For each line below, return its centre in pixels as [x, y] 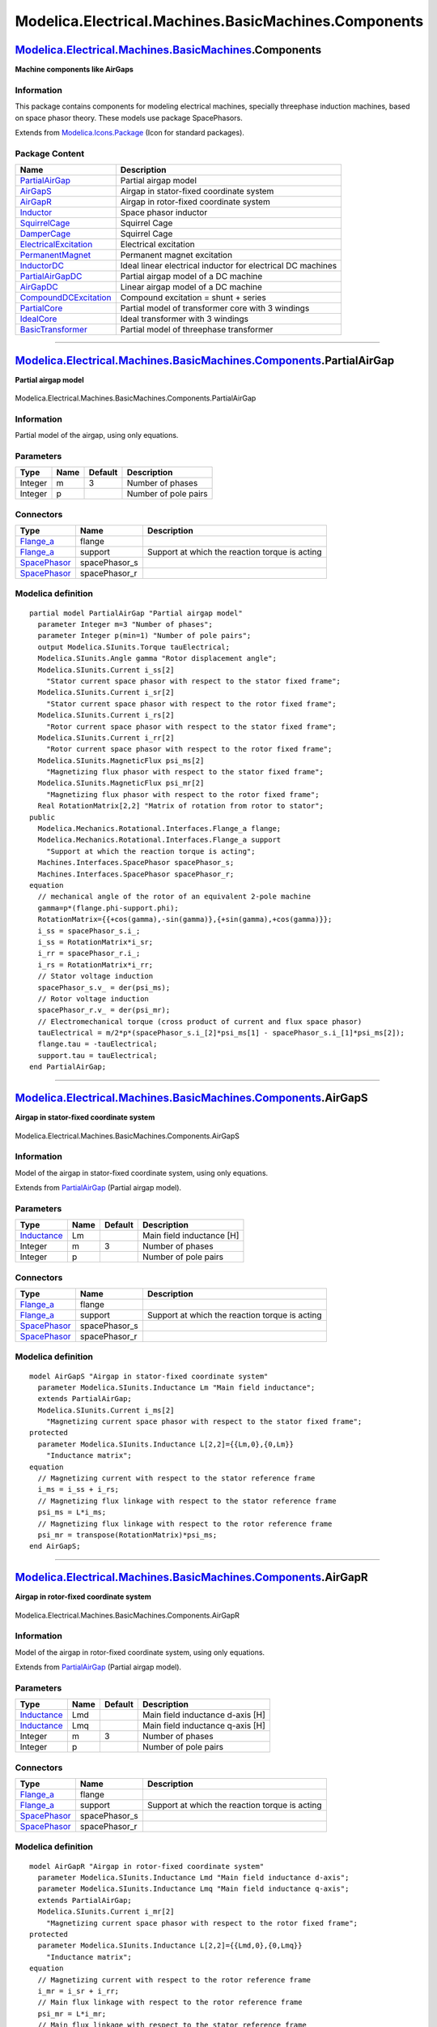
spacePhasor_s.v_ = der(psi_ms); [104, 988]
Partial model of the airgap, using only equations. [97, 435]
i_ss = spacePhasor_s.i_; [89, 931]
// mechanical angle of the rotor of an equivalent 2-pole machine [174, 897]
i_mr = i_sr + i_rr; [78, 1991]
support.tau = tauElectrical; [98, 1055]
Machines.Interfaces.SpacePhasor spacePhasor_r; [136, 874]
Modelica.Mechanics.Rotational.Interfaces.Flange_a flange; [159, 829]
